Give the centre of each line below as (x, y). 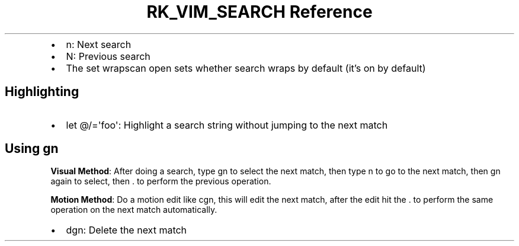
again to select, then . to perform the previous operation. (161, 181)
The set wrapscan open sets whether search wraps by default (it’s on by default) (246, 68)
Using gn (32, 149)
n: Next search (99, 44)
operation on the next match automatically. (134, 210)
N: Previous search (108, 56)
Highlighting (42, 92)
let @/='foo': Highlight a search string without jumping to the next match (227, 125)
